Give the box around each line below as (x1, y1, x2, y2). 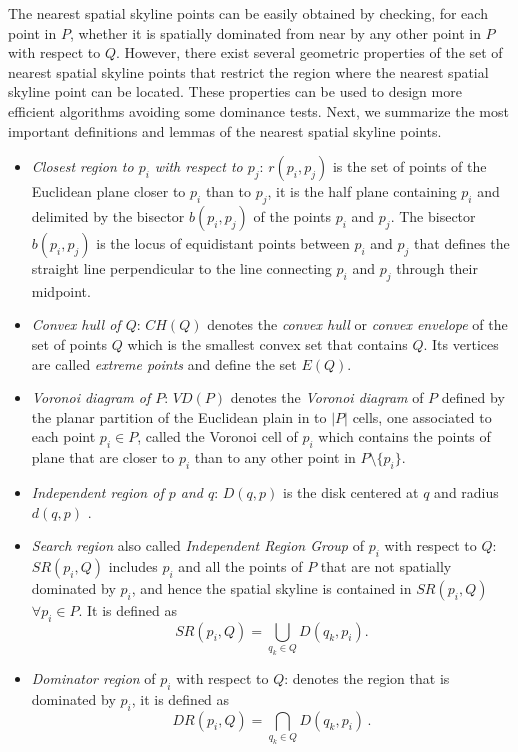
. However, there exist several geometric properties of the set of (116, 42, 503, 63)
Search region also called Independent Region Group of (31, 535, 364, 556)
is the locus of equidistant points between (96, 232, 350, 253)
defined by (441, 387, 505, 408)
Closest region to (31, 156, 134, 177)
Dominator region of (31, 667, 156, 688)
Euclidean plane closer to (31, 181, 186, 202)
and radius (434, 481, 499, 502)
